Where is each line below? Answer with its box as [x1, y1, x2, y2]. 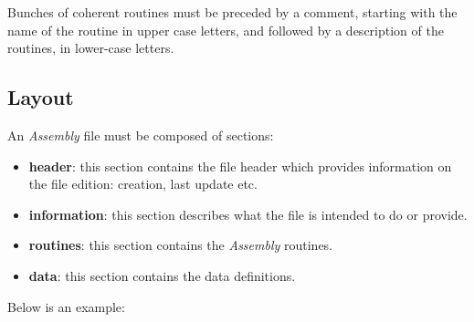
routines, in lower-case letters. [7, 38, 174, 57]
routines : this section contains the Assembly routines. [28, 235, 333, 254]
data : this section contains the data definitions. [28, 265, 296, 285]
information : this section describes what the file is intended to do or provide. [28, 204, 468, 223]
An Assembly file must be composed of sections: [7, 125, 274, 144]
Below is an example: [7, 296, 125, 316]
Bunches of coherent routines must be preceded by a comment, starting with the [7, 3, 458, 21]
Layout [7, 83, 74, 111]
